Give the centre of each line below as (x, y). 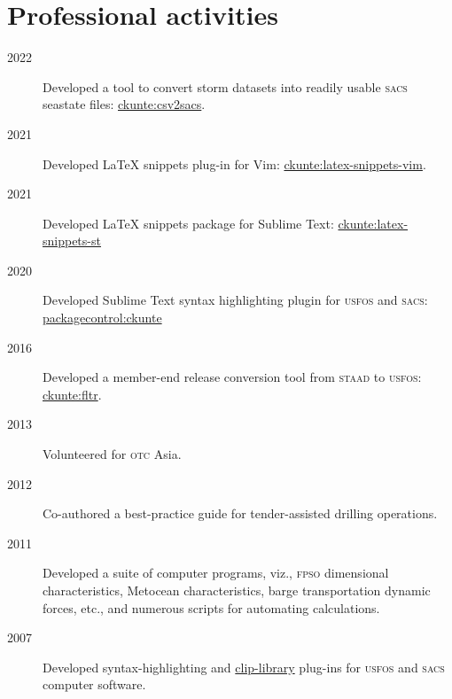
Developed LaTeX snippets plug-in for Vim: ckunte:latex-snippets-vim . (234, 163)
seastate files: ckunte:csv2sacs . (124, 104)
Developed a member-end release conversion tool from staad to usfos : (232, 377)
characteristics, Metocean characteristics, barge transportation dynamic (237, 590)
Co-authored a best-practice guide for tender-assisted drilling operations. (240, 513)
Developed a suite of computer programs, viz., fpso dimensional (216, 573)
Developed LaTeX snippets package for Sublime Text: (188, 223)
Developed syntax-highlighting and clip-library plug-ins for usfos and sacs (244, 667)
